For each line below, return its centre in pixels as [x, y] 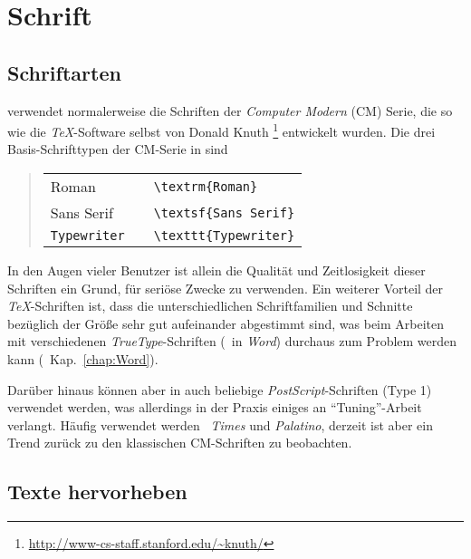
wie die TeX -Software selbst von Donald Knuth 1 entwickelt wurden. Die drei [221, 130]
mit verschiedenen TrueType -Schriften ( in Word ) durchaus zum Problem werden [232, 341]
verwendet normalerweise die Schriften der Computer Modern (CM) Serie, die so [230, 110]
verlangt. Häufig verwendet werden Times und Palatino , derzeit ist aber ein [220, 424]
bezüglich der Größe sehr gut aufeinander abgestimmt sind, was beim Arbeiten [226, 323]
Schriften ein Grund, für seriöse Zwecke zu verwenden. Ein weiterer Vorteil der [226, 288]
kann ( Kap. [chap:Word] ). [83, 358]
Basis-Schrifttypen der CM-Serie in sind [118, 149]
